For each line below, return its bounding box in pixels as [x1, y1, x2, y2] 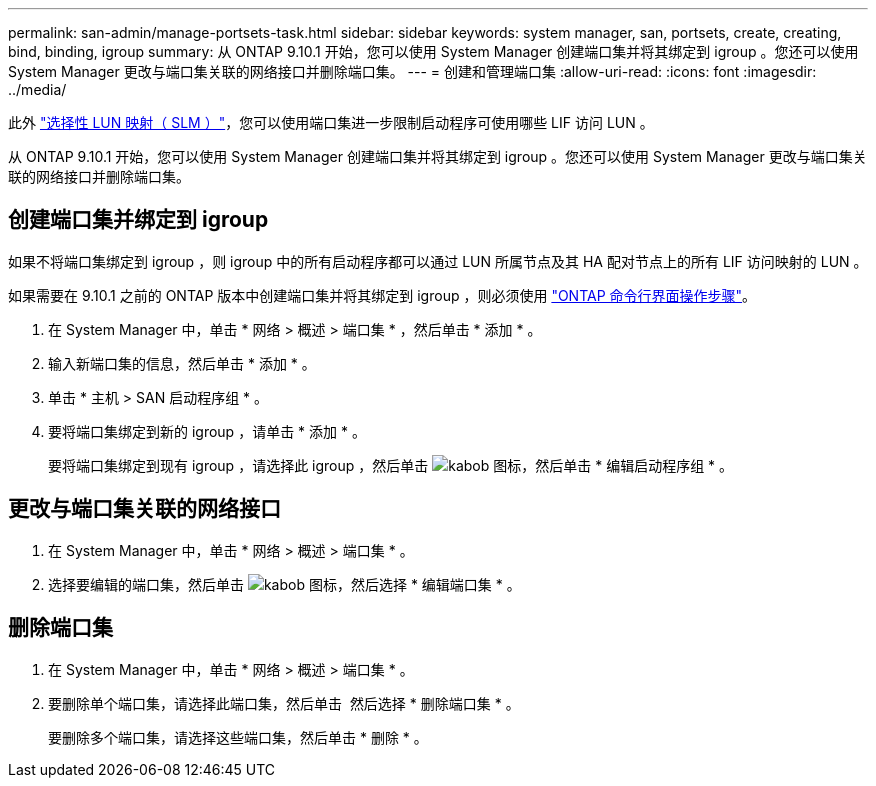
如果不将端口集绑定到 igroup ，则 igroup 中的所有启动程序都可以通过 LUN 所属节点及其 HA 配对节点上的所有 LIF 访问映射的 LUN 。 [8, 252, 868, 270]
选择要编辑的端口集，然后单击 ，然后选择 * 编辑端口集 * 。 [48, 575, 521, 593]
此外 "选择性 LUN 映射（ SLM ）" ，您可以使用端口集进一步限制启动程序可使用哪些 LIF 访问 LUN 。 [8, 114, 654, 131]
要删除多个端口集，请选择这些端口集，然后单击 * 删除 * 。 [48, 728, 428, 746]
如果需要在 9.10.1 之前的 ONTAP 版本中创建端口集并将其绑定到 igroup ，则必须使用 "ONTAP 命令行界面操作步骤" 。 [8, 286, 757, 304]
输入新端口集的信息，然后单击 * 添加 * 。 [48, 354, 316, 372]
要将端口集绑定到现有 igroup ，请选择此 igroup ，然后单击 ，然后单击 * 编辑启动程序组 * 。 [48, 456, 734, 474]
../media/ [8, 81, 67, 98]
